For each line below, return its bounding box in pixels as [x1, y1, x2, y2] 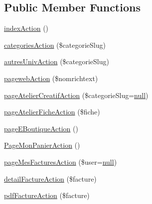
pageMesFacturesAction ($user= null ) [4, 156, 117, 167]
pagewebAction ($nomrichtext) [4, 73, 98, 83]
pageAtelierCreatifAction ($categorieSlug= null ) [4, 90, 149, 100]
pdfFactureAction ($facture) [4, 190, 90, 201]
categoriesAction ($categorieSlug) [4, 39, 106, 50]
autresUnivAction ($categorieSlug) [4, 56, 109, 67]
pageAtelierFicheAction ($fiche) [4, 106, 100, 117]
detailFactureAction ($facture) [4, 173, 97, 184]
